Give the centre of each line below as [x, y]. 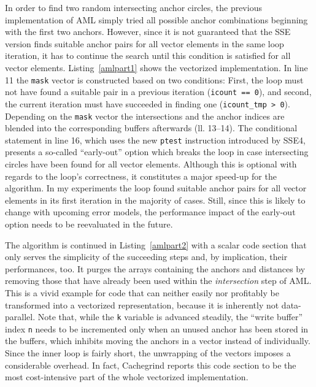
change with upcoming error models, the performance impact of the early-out [150, 212]
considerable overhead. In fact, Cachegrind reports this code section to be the [151, 365]
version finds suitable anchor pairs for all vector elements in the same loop [145, 43]
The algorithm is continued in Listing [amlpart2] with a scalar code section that [156, 244]
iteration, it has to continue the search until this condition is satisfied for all [148, 56]
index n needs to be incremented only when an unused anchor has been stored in [157, 328]
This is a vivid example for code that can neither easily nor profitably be [142, 292]
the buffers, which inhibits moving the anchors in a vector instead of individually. [158, 341]
